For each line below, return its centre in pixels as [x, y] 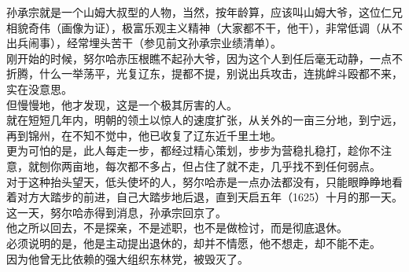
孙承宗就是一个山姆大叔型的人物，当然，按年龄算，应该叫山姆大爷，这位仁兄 [204, 12]
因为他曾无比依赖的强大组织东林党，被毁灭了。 [127, 258]
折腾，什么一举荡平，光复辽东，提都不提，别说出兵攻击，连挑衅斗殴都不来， [204, 74]
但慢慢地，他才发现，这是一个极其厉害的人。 [122, 104]
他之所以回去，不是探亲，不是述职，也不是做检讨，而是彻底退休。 [177, 228]
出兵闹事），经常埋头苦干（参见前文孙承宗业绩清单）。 [144, 43]
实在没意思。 [39, 88]
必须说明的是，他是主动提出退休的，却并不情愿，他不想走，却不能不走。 [193, 243]
